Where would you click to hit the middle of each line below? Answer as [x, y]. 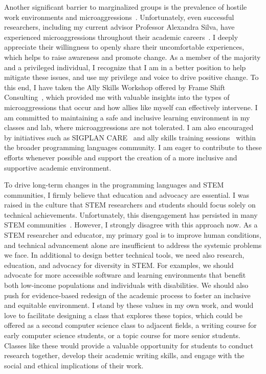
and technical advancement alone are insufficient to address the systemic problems [133, 245]
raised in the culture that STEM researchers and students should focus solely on [130, 205]
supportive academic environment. [58, 167]
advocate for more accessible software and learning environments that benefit [125, 275]
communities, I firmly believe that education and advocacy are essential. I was [127, 194]
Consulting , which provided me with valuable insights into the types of [117, 97]
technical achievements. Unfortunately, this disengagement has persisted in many [131, 214]
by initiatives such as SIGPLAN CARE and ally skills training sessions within [130, 137]
